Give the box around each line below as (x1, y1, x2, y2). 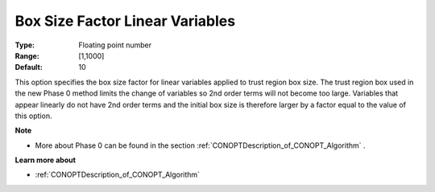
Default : (14, 63, 43, 72)
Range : (14, 51, 39, 60)
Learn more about (14, 155, 77, 165)
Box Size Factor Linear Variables (14, 12, 236, 30)
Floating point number (78, 40, 152, 50)
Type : (14, 40, 35, 50)
